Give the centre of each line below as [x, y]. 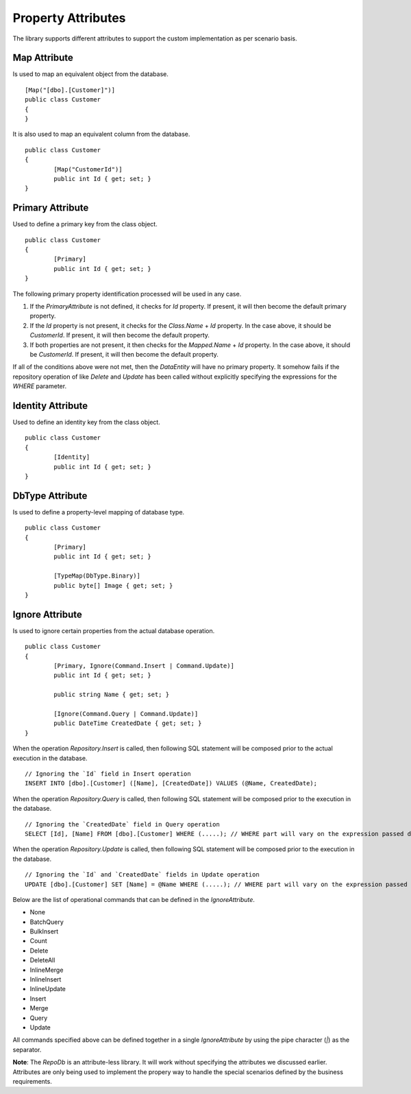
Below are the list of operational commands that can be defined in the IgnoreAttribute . [134, 899]
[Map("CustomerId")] [88, 169]
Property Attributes [69, 18]
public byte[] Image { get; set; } [113, 585]
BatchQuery [47, 922]
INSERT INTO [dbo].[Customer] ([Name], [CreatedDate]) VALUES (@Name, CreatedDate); [171, 783]
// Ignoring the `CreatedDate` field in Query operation [123, 824]
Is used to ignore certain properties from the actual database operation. [114, 630]
